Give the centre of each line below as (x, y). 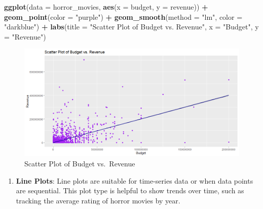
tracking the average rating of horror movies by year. (98, 200)
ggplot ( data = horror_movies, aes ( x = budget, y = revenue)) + (106, 7)
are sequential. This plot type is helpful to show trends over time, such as (130, 190)
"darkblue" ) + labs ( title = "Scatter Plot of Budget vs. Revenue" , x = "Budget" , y (131, 27)
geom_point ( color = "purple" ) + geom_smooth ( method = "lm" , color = (123, 16)
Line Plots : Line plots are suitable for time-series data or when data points (135, 180)
